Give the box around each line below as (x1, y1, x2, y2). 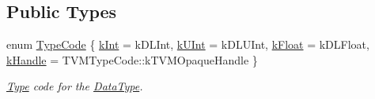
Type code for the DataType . (6, 78, 143, 94)
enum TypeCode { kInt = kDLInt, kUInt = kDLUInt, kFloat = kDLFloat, (6, 36, 369, 53)
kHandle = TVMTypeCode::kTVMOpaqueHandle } (6, 51, 258, 68)
